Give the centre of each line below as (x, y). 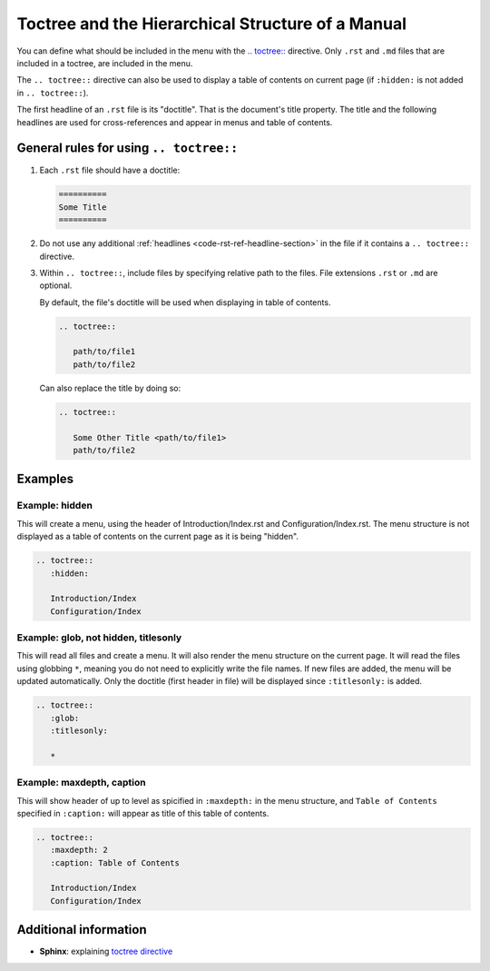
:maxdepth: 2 (79, 850)
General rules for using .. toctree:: (127, 149)
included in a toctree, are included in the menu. (105, 63)
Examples (45, 479)
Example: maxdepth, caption (81, 783)
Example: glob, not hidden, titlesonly (99, 638)
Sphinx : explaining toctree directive (106, 951)
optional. (56, 285)
